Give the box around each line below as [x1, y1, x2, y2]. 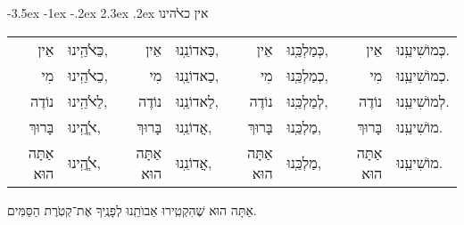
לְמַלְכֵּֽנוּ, [286, 90, 328, 111]
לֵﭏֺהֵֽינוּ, [68, 90, 108, 111]
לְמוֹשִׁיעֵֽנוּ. [396, 90, 450, 111]
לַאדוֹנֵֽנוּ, [176, 90, 219, 111]
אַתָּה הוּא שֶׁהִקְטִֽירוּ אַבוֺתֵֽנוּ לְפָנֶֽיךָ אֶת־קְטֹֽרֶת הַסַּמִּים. [7, 200, 257, 219]
